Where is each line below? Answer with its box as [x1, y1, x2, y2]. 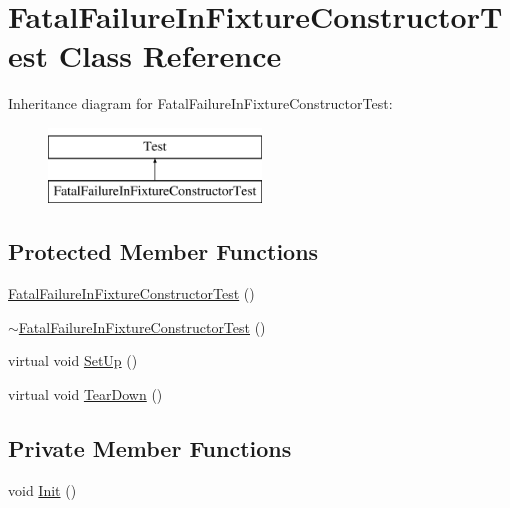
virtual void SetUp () [8, 350, 138, 371]
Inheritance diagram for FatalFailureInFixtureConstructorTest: [8, 93, 393, 114]
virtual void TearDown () [8, 384, 163, 405]
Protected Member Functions [8, 236, 319, 267]
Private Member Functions [8, 433, 292, 464]
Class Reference [58, 35, 282, 76]
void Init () [8, 479, 77, 500]
